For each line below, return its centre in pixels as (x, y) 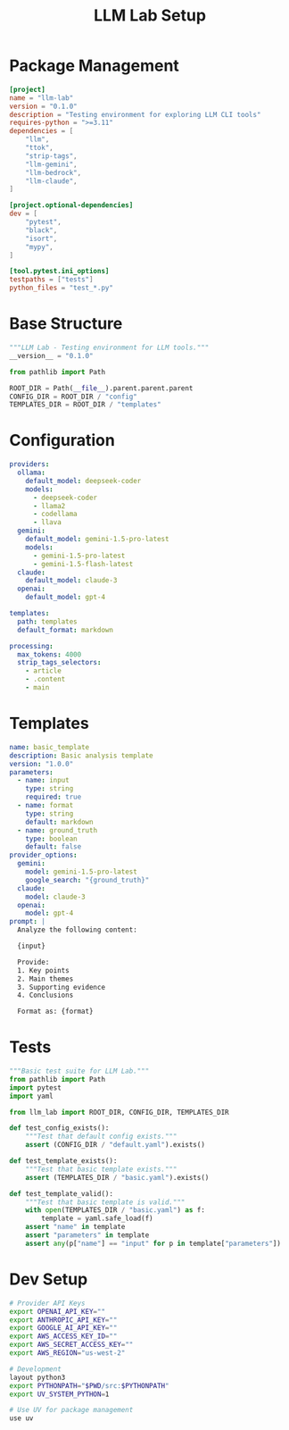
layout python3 (37, 1377)
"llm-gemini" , (51, 164)
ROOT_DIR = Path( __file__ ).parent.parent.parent (101, 388)
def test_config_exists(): (59, 1128)
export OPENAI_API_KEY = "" (57, 1311)
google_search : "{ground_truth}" (87, 880)
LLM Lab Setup (150, 16)
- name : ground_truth (58, 830)
